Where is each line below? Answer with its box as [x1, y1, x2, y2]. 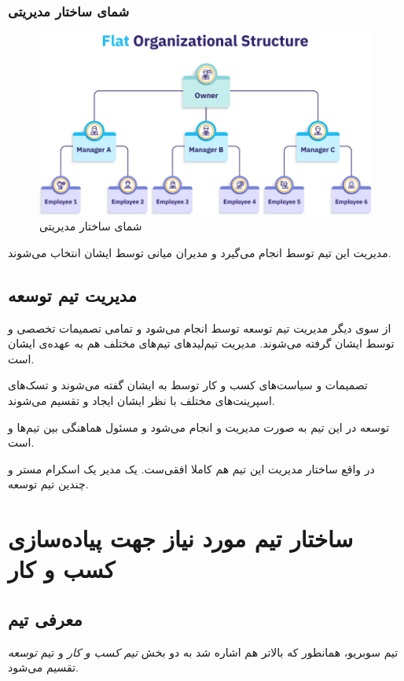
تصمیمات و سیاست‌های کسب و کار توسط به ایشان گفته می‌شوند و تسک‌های [8, 377, 368, 393]
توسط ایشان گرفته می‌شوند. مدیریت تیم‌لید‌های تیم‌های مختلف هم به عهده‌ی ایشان [8, 335, 395, 352]
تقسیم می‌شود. [8, 659, 79, 675]
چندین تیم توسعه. [8, 476, 89, 492]
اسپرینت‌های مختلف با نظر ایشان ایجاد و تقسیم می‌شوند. [8, 392, 275, 409]
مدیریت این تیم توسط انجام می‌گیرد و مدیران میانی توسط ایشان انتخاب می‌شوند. [8, 244, 391, 260]
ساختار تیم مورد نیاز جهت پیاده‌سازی [8, 522, 354, 554]
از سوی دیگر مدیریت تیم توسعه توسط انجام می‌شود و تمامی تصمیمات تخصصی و [8, 319, 391, 336]
